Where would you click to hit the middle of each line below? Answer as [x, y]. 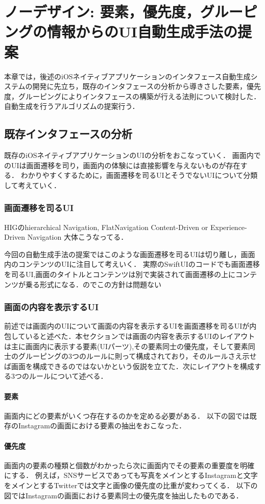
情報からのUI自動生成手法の [142, 31]
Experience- [228, 227]
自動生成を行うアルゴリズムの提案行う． [72, 106]
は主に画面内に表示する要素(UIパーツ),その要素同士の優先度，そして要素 [126, 346]
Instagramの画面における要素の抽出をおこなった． [102, 426]
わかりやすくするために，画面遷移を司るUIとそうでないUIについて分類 [139, 175]
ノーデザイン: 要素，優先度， [102, 12]
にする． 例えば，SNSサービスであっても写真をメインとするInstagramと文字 [131, 475]
